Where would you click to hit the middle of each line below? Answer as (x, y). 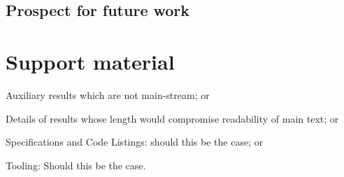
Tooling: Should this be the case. (76, 165)
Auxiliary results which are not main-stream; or (108, 94)
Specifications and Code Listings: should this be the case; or (135, 142)
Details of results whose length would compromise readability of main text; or (172, 118)
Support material (90, 61)
